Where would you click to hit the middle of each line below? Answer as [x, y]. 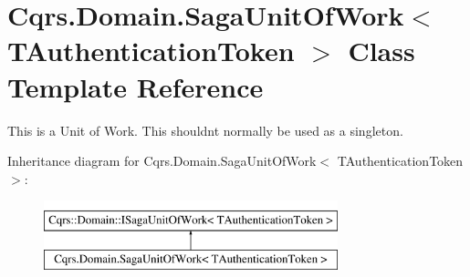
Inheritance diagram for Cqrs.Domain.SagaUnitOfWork [162, 161]
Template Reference [136, 86]
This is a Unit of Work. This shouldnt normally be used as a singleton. [205, 130]
